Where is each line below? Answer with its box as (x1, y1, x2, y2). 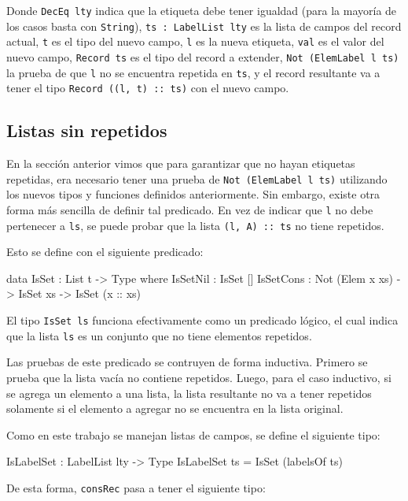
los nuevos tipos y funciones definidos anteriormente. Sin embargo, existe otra (6, 186, 380, 202)
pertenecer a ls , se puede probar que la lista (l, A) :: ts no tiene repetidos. (6, 217, 384, 233)
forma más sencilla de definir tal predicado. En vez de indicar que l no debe (6, 201, 373, 217)
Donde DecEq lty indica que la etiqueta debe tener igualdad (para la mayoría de (6, 2, 397, 18)
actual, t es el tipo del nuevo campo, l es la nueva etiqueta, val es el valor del (6, 33, 384, 50)
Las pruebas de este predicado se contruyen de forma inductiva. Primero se (6, 354, 368, 370)
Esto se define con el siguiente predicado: (6, 243, 204, 260)
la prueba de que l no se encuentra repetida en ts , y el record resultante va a (6, 64, 380, 80)
